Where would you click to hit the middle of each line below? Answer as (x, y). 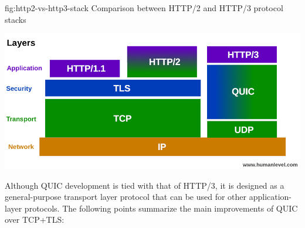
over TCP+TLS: (35, 220)
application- (270, 197)
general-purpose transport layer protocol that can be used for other (126, 197)
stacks (16, 19)
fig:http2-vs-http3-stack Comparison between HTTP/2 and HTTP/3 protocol (144, 8)
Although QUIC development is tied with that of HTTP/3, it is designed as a (145, 185)
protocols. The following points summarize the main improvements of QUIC (161, 208)
